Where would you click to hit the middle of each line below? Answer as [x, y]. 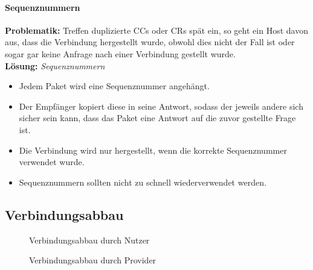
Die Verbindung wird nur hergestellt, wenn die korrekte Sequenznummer [153, 150]
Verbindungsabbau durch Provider [93, 260]
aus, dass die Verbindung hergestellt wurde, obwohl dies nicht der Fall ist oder [150, 42]
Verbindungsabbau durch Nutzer [89, 240]
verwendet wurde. [52, 162]
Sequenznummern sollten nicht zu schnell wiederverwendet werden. [143, 182]
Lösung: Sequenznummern [55, 65]
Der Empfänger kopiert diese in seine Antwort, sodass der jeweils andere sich [161, 106]
